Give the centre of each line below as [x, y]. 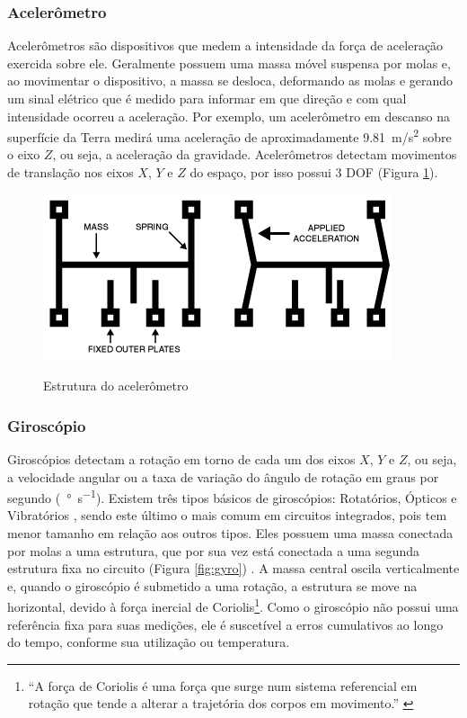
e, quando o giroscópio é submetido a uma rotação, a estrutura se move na [212, 585]
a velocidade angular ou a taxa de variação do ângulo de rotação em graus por [223, 476]
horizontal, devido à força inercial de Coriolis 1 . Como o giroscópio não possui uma [233, 606]
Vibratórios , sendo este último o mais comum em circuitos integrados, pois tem [227, 515]
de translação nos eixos [70, 172]
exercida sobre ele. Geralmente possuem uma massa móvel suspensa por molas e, [229, 63]
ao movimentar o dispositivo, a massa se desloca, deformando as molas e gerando [230, 81]
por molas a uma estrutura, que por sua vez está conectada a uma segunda [214, 550]
